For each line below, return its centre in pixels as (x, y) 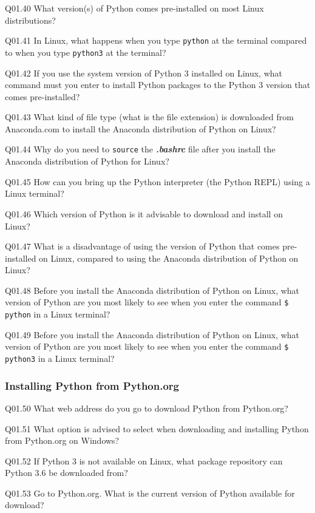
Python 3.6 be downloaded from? (66, 473)
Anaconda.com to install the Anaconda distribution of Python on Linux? (141, 128)
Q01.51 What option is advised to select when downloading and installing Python (157, 428)
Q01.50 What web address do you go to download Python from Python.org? (147, 408)
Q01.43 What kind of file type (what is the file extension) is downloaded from (149, 117)
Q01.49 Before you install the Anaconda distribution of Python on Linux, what (152, 334)
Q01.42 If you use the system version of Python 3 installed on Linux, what (144, 73)
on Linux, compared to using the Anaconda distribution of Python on (169, 258)
